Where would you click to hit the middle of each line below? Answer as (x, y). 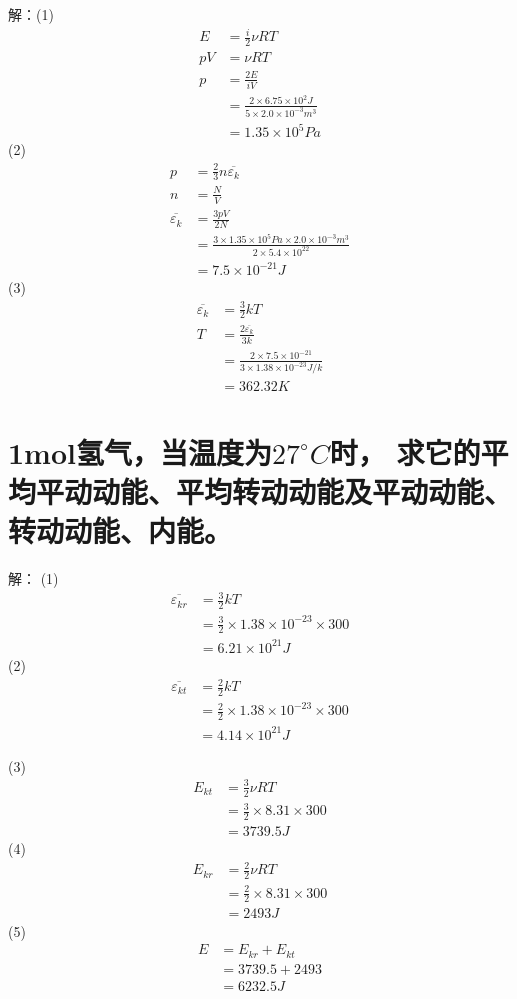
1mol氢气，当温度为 (140, 451)
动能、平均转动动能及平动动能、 (302, 490)
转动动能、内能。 (120, 530)
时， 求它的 (405, 451)
